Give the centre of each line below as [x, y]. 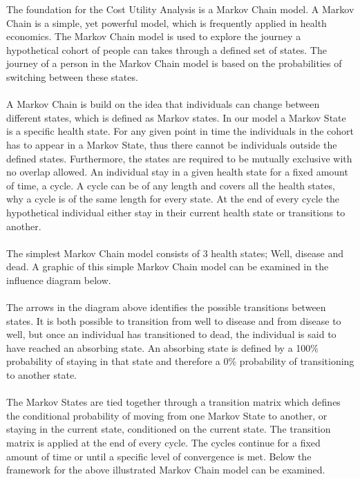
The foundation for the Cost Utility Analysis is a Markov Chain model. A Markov [180, 9]
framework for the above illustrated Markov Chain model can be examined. [166, 470]
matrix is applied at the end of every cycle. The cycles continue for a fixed [163, 442]
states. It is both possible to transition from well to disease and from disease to [174, 320]
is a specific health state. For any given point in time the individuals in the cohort [180, 131]
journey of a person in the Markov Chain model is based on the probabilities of [174, 63]
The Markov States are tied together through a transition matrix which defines [173, 402]
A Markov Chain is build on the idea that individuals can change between [163, 104]
